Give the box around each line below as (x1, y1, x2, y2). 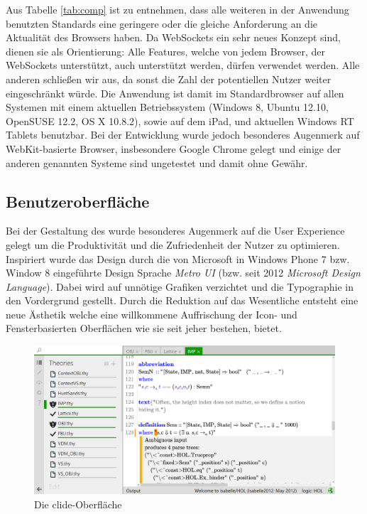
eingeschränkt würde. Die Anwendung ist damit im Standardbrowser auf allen (6, 85, 344, 100)
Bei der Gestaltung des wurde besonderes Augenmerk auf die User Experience (6, 223, 345, 238)
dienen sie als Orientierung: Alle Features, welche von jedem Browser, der (6, 43, 326, 58)
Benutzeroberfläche (6, 190, 150, 212)
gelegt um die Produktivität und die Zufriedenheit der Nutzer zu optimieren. (6, 237, 340, 252)
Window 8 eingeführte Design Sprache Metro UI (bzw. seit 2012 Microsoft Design (6, 265, 361, 280)
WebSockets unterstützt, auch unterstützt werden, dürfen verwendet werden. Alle (6, 58, 360, 73)
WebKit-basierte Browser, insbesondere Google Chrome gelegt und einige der (6, 141, 341, 156)
